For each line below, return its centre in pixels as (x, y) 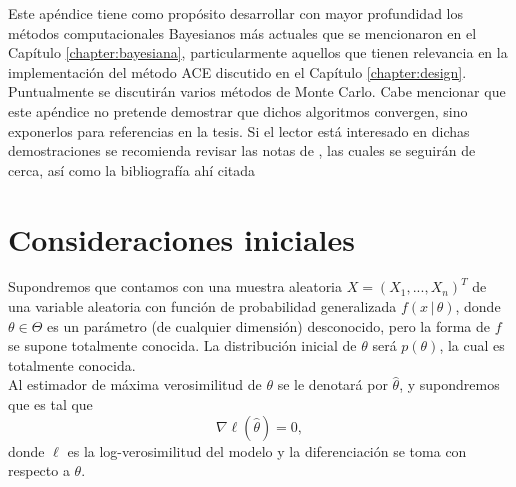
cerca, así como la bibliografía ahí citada (132, 169)
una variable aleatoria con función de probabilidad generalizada (202, 306)
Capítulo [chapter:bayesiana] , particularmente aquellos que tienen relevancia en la (258, 52)
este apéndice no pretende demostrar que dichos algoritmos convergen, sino (238, 110)
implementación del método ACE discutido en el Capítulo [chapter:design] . (237, 71)
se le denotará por (332, 384)
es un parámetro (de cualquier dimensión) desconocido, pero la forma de (269, 325)
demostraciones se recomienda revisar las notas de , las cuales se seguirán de (242, 150)
